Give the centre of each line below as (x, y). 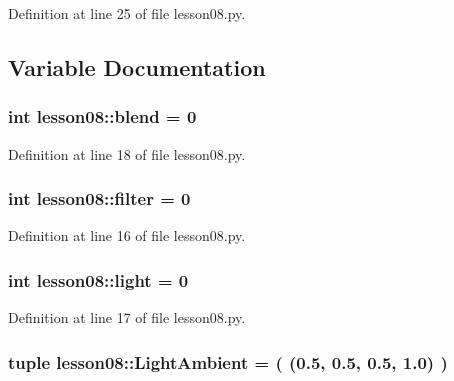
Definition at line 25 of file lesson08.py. (127, 13)
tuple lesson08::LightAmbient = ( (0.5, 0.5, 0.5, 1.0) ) (228, 361)
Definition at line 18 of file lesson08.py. (127, 153)
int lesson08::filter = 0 (99, 198)
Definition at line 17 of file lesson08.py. (127, 317)
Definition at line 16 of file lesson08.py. (127, 235)
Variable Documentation (137, 66)
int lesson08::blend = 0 (102, 116)
